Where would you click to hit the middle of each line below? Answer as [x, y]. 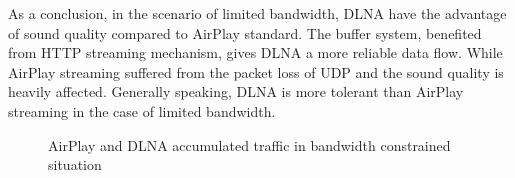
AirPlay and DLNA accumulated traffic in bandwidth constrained [249, 144]
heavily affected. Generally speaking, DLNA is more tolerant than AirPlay [236, 91]
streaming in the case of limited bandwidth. [142, 110]
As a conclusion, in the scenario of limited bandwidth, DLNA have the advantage [257, 13]
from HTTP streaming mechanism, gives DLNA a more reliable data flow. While [255, 52]
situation [75, 164]
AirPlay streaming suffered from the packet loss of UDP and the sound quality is [256, 71]
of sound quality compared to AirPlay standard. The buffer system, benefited [245, 32]
